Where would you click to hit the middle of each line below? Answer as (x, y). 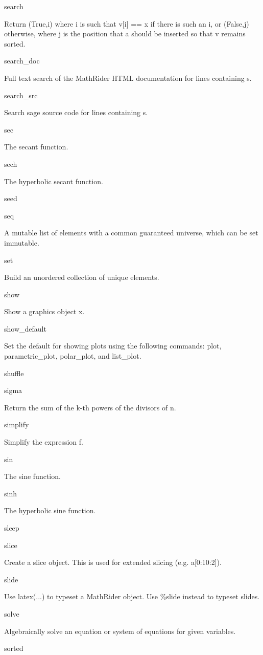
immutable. (22, 242)
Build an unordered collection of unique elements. (82, 277)
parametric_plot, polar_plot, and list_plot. (73, 356)
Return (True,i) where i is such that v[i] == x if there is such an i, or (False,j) (127, 23)
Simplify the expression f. (44, 442)
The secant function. (36, 147)
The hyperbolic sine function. (50, 510)
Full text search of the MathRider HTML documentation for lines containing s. (128, 78)
